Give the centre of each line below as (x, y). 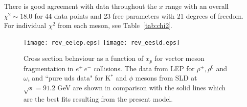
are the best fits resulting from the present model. (98, 98)
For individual (25, 25)
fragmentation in (48, 68)
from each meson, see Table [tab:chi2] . (115, 25)
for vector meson (180, 58)
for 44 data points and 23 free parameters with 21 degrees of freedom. (139, 15)
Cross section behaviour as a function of (83, 58)
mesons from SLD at (166, 78)
